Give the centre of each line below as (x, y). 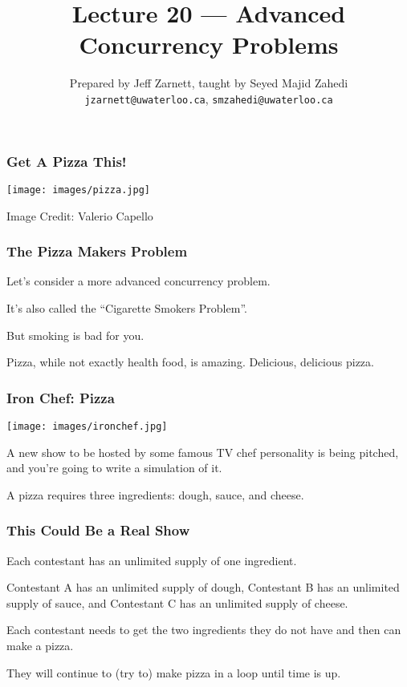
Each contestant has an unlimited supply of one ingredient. (152, 560)
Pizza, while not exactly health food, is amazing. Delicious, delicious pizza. (190, 362)
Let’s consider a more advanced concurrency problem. (138, 281)
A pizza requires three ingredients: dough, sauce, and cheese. (155, 494)
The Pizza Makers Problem (97, 251)
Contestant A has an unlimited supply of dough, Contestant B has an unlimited (203, 587)
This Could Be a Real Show (98, 530)
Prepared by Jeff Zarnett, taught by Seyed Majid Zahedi (209, 83)
